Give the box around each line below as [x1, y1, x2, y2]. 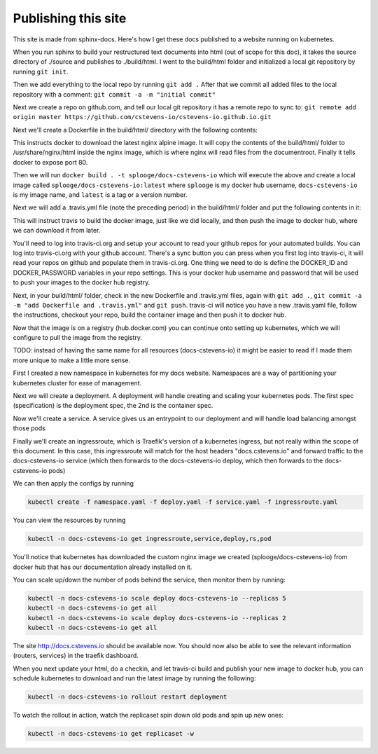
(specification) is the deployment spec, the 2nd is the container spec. [13, 402, 213, 410]
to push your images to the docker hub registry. [13, 278, 150, 287]
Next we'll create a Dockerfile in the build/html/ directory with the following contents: [13, 125, 258, 134]
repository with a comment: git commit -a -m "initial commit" [13, 90, 216, 98]
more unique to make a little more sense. [13, 356, 131, 364]
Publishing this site [13, 11, 127, 26]
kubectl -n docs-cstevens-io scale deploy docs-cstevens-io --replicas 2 [27, 614, 286, 622]
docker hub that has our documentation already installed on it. [13, 563, 192, 571]
